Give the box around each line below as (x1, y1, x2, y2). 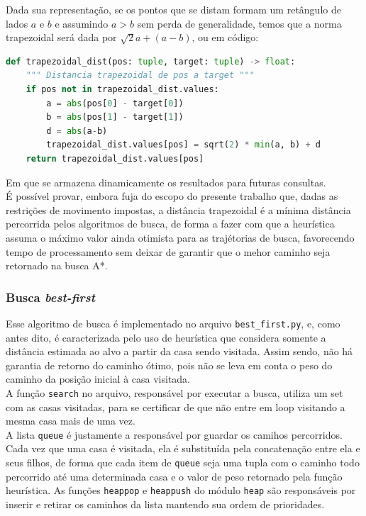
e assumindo (55, 16, 109, 30)
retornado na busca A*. (6, 258, 108, 273)
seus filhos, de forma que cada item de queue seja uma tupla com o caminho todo (6, 455, 360, 470)
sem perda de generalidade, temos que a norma (137, 16, 342, 30)
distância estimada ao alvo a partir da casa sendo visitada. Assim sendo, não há (6, 344, 353, 359)
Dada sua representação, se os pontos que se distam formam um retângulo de (6, 2, 341, 16)
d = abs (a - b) (46, 125, 108, 136)
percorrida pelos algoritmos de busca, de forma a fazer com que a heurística (6, 216, 335, 231)
